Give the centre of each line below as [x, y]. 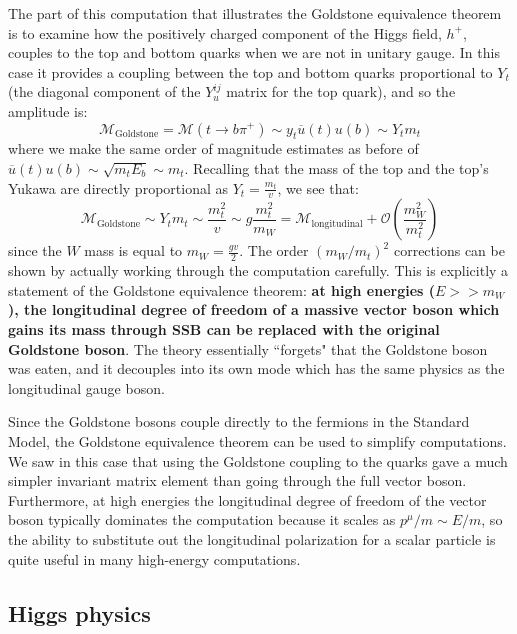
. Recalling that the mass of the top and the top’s [336, 167]
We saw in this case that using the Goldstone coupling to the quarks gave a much [258, 460]
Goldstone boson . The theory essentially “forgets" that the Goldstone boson [248, 348]
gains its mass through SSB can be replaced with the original [224, 328]
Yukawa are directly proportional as [118, 187]
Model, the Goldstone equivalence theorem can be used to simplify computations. [257, 440]
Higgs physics [79, 612]
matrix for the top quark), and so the [341, 91]
